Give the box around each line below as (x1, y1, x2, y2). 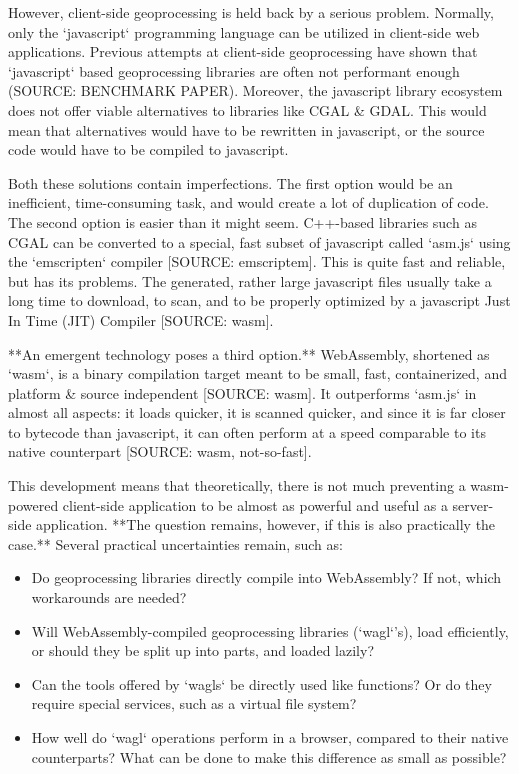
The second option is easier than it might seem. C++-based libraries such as (8, 211, 477, 232)
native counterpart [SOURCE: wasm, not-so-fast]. (8, 441, 312, 462)
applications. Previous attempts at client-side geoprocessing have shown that (8, 41, 478, 62)
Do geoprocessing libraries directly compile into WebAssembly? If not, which (31, 567, 502, 588)
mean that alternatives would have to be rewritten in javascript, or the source (8, 119, 485, 140)
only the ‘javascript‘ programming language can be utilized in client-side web (8, 21, 480, 42)
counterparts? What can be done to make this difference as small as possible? (31, 746, 507, 767)
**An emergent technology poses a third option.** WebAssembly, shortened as (8, 343, 490, 364)
